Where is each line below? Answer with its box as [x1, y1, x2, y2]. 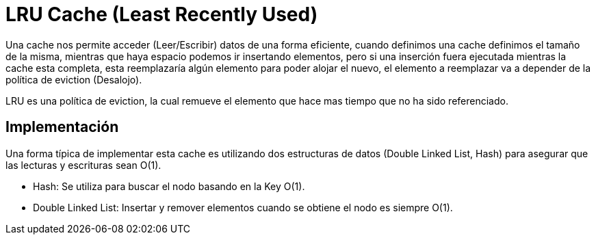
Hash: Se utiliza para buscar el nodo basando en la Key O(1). [33, 180, 305, 192]
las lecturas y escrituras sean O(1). [5, 159, 161, 171]
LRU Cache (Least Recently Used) [5, 3, 318, 26]
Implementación [5, 118, 119, 136]
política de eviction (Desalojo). [5, 73, 142, 85]
